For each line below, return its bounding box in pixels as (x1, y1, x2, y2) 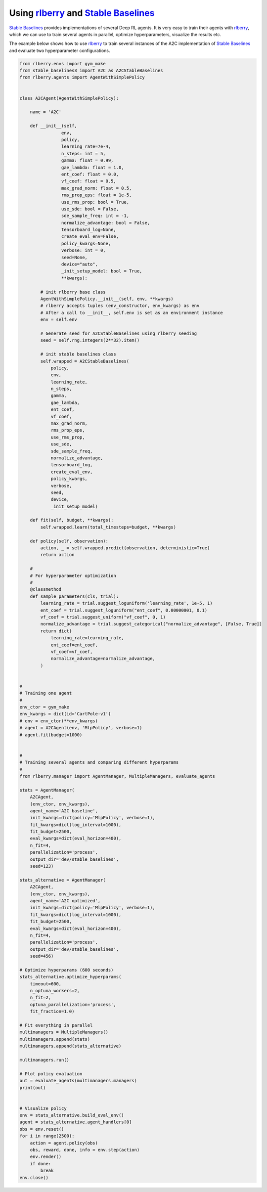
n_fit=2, (30, 995, 51, 1001)
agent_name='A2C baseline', (30, 808, 98, 813)
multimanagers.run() (19, 1057, 69, 1062)
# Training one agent (19, 690, 72, 696)
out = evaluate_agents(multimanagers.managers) (19, 1078, 137, 1084)
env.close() (19, 1175, 49, 1180)
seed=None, (61, 255, 88, 260)
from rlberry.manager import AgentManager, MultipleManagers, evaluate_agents (19, 773, 215, 779)
